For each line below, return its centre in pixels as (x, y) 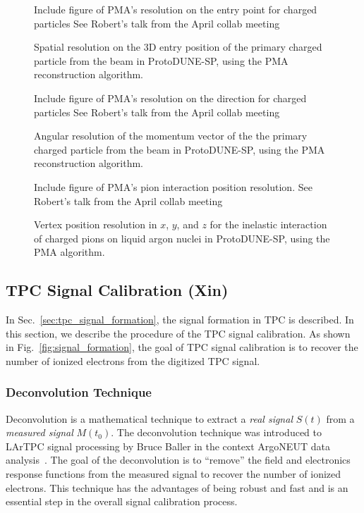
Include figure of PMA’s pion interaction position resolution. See (173, 186)
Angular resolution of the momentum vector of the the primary (171, 136)
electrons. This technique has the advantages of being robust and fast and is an (177, 487)
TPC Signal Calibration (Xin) (117, 290)
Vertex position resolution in (96, 224)
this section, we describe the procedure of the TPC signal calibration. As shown (178, 333)
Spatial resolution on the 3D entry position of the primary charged (178, 47)
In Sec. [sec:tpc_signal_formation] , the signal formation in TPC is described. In (180, 320)
